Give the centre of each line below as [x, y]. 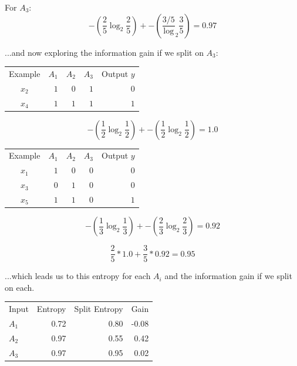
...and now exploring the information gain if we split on [104, 52]
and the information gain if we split [228, 276]
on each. [20, 287]
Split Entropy [99, 309]
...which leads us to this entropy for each [78, 276]
